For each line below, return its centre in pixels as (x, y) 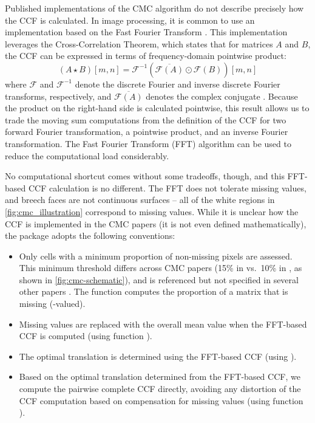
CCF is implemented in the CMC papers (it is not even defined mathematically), (156, 223)
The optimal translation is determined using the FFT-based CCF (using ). (158, 356)
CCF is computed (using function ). (86, 336)
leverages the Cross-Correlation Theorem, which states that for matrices (139, 43)
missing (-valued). (52, 304)
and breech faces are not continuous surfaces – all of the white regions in (140, 200)
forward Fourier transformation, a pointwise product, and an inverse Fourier (147, 132)
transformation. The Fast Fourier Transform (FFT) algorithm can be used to (148, 143)
